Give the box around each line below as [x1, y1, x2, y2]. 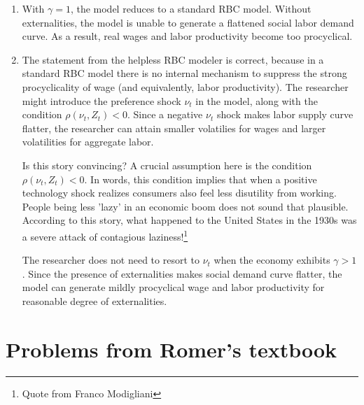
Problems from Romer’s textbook [6, 334, 337, 363]
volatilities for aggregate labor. [22, 134, 154, 149]
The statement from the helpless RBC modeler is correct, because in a [22, 52, 324, 66]
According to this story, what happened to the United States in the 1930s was [22, 213, 357, 227]
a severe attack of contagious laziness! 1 [22, 227, 188, 243]
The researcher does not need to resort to [22, 253, 199, 267]
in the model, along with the [195, 93, 318, 108]
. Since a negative [127, 107, 203, 122]
